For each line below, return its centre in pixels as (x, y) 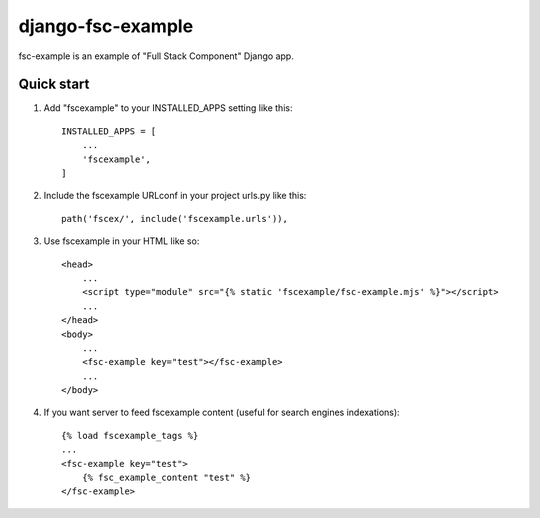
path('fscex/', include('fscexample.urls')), (175, 218)
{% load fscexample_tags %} (130, 435)
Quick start (54, 84)
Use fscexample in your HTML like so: (121, 241)
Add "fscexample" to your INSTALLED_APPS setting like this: (168, 108)
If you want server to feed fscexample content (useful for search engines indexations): (221, 412)
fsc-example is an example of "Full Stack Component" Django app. (156, 56)
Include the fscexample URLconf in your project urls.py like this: (175, 196)
